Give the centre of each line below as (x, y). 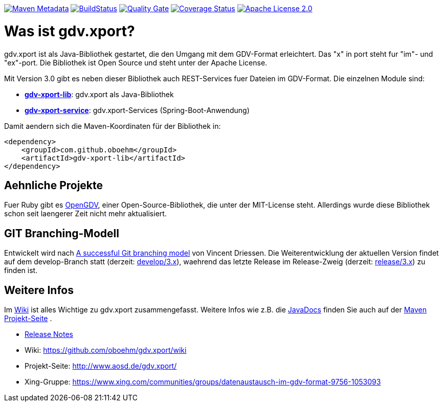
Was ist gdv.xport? (70, 31)
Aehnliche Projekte (54, 185)
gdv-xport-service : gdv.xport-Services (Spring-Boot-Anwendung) (137, 110)
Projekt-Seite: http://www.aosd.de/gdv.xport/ (101, 366)
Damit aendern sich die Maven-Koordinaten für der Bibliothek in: (113, 126)
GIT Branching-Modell (62, 233)
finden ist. (21, 270)
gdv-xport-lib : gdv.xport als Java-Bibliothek (99, 94)
